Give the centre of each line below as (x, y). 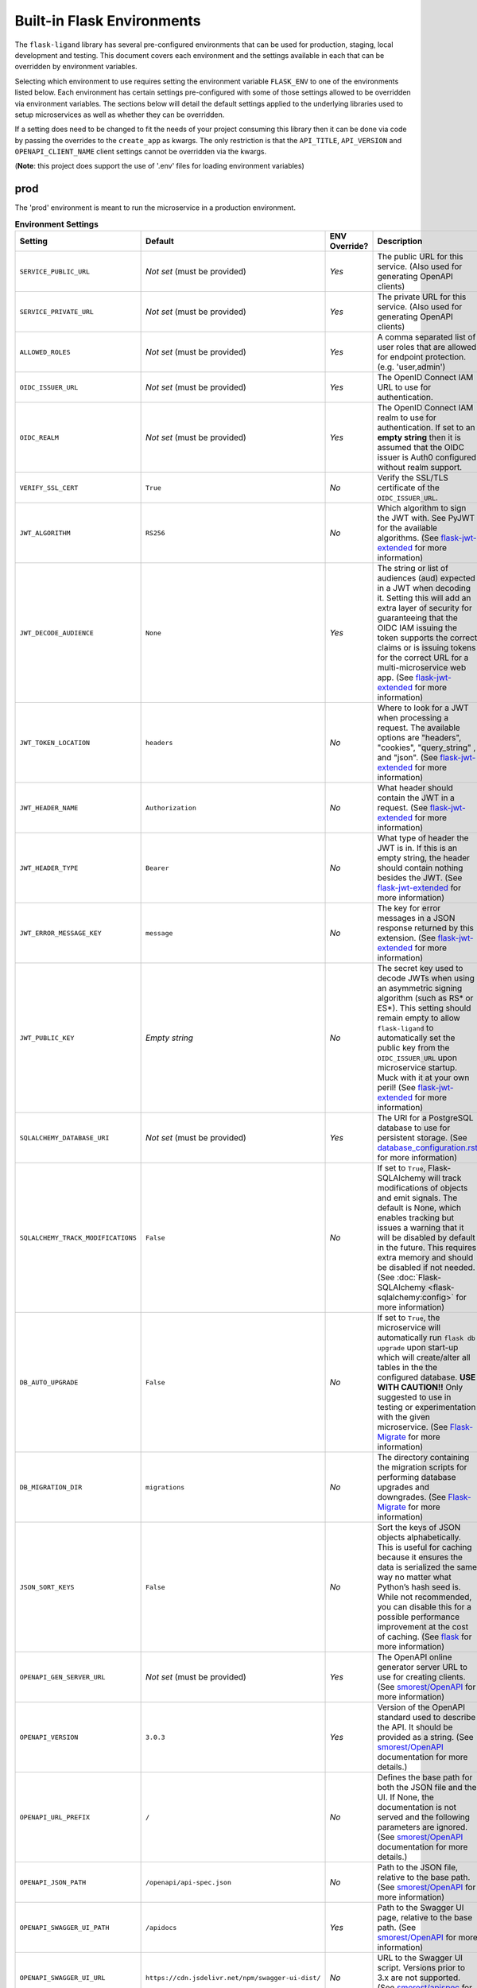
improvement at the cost (423, 1627)
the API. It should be (415, 1727)
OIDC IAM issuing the (417, 628)
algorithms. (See (408, 538)
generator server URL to (423, 1668)
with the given (404, 1417)
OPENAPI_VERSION (49, 1737)
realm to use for (407, 417)
